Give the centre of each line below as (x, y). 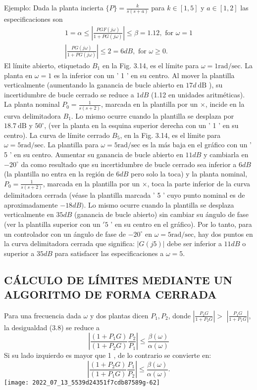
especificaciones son (33, 19)
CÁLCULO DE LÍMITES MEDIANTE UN (118, 280)
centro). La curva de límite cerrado (57, 135)
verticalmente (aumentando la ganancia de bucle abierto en (94, 85)
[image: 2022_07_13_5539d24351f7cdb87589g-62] (82, 383)
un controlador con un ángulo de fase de (65, 234)
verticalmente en (29, 214)
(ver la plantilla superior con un (52, 224)
